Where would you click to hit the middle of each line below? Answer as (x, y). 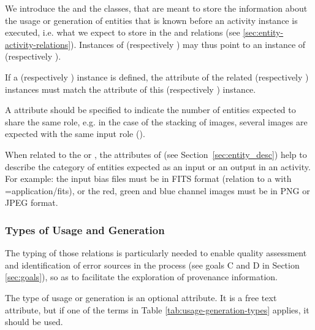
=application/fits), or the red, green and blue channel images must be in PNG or (157, 190)
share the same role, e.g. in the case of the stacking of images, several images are (156, 121)
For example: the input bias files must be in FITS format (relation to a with (148, 179)
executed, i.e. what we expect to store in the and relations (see (123, 32)
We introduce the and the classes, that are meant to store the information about (156, 8)
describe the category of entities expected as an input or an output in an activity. (158, 166)
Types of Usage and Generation (85, 230)
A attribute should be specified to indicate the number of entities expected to (150, 110)
